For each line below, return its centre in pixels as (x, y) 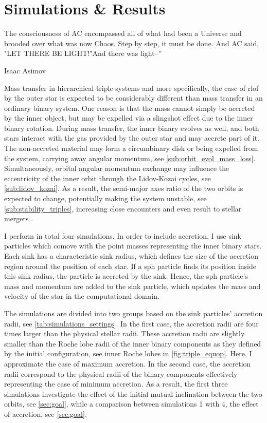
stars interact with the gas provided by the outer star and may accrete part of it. (132, 138)
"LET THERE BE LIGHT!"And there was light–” (83, 53)
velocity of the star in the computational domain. (82, 296)
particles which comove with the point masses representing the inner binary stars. (133, 246)
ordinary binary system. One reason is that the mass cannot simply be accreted (130, 108)
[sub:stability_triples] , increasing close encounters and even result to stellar (123, 208)
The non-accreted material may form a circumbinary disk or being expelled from (131, 148)
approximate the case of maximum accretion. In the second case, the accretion (128, 363)
